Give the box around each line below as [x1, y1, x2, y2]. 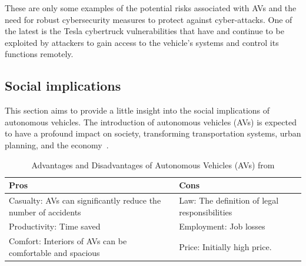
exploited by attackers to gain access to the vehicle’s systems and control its [5, 36, 279, 48]
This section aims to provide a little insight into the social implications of [5, 104, 270, 117]
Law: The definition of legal [179, 194, 279, 206]
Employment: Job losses [179, 220, 265, 232]
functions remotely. [5, 48, 74, 60]
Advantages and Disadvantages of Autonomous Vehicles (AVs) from [31, 158, 275, 171]
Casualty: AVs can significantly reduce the [9, 194, 161, 206]
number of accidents [9, 205, 81, 218]
